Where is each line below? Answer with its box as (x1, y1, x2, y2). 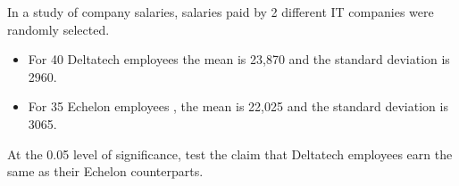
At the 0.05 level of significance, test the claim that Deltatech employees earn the (7, 144, 453, 163)
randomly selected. (7, 20, 110, 38)
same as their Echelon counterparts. (7, 162, 204, 181)
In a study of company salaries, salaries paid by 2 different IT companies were (7, 3, 434, 20)
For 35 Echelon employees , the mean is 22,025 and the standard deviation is (28, 97, 448, 116)
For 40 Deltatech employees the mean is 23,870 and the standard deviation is (28, 50, 450, 69)
